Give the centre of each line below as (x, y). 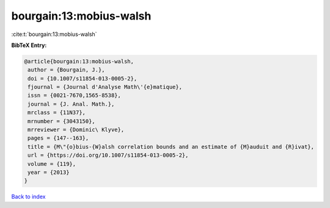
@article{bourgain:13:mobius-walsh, (79, 61)
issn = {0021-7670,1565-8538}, (75, 95)
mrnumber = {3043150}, (62, 121)
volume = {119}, (52, 164)
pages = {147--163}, (58, 138)
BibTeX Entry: (29, 45)
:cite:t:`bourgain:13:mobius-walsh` (54, 34)
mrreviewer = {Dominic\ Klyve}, (76, 130)
